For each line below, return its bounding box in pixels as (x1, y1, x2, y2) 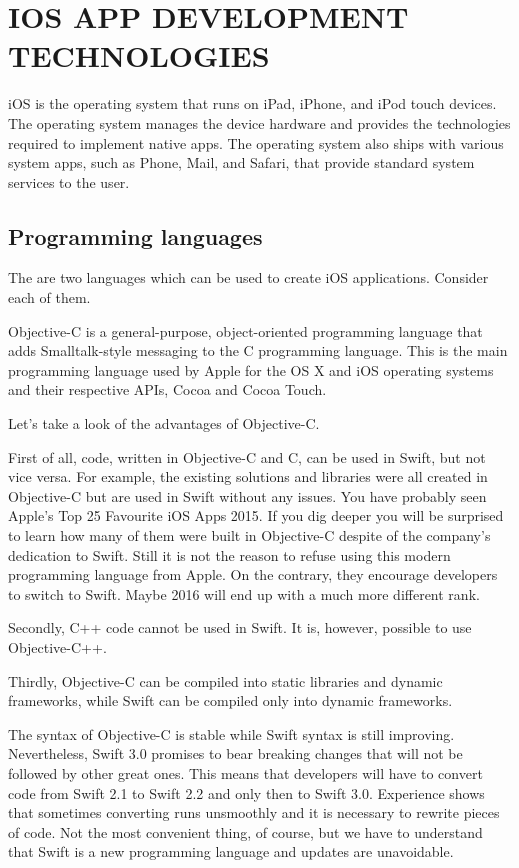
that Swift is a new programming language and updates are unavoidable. (8, 841, 454, 862)
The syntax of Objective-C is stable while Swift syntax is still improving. (8, 723, 455, 744)
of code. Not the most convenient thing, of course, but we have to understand (8, 821, 483, 842)
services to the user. (8, 171, 130, 192)
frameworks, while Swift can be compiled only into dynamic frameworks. (8, 690, 453, 711)
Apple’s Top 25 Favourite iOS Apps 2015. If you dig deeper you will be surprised (8, 505, 504, 526)
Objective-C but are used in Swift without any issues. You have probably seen (8, 485, 487, 506)
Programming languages (8, 220, 263, 251)
